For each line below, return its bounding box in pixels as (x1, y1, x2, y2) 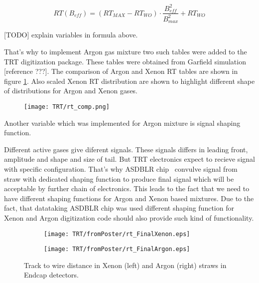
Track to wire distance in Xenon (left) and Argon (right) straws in (24, 260, 227, 270)
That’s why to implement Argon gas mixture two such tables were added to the (4, 46, 247, 56)
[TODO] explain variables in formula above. (4, 29, 138, 40)
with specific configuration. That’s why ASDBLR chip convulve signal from (4, 163, 238, 174)
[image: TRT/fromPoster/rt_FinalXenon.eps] (44, 230, 190, 238)
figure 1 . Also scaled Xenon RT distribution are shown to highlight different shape (4, 75, 255, 86)
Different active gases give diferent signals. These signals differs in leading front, (4, 144, 248, 154)
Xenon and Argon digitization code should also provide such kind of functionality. (4, 212, 254, 223)
